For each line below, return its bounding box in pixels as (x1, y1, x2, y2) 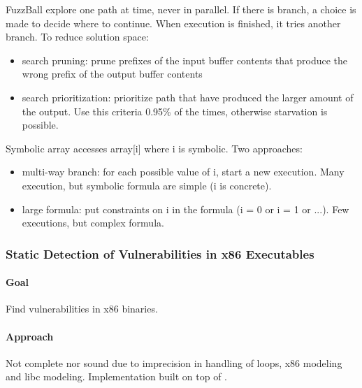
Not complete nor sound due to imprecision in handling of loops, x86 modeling (6, 355, 342, 370)
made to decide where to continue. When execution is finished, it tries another (6, 15, 341, 30)
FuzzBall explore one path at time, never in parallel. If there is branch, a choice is (6, 2, 356, 16)
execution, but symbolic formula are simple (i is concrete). (22, 178, 272, 192)
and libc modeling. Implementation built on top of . (6, 369, 228, 384)
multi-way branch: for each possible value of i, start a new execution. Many (22, 164, 345, 179)
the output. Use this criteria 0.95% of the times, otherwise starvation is (22, 103, 328, 118)
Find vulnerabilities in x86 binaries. (6, 301, 158, 316)
